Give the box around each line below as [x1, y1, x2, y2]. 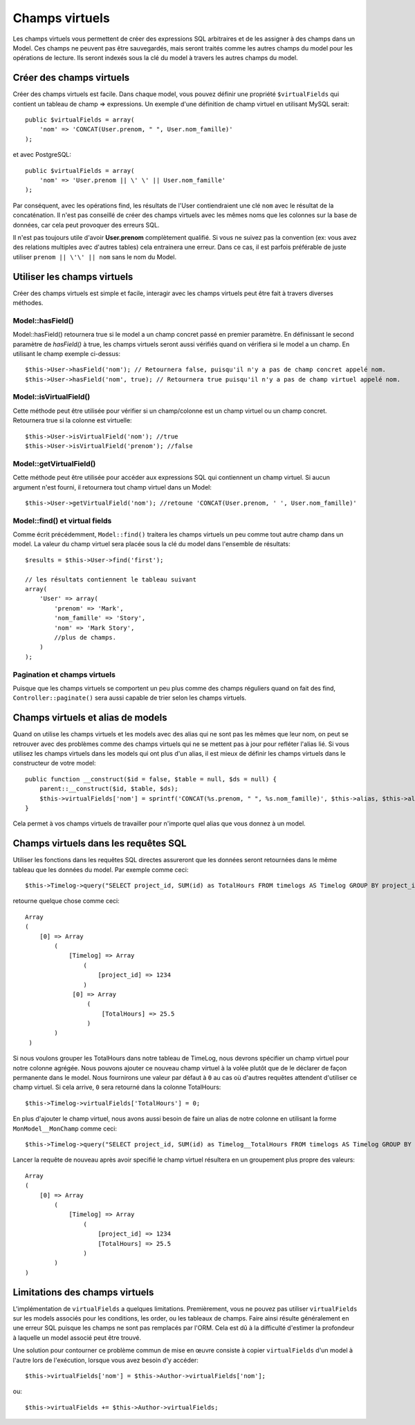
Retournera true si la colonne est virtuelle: [12, 416, 132, 425]
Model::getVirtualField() [12, 458, 96, 468]
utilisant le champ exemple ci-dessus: [12, 349, 121, 357]
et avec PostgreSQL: [12, 151, 72, 159]
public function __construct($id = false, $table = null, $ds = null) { [25, 775, 277, 783]
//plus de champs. [54, 633, 117, 641]
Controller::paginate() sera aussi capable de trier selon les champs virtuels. [12, 693, 247, 702]
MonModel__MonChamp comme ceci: [12, 1124, 118, 1133]
